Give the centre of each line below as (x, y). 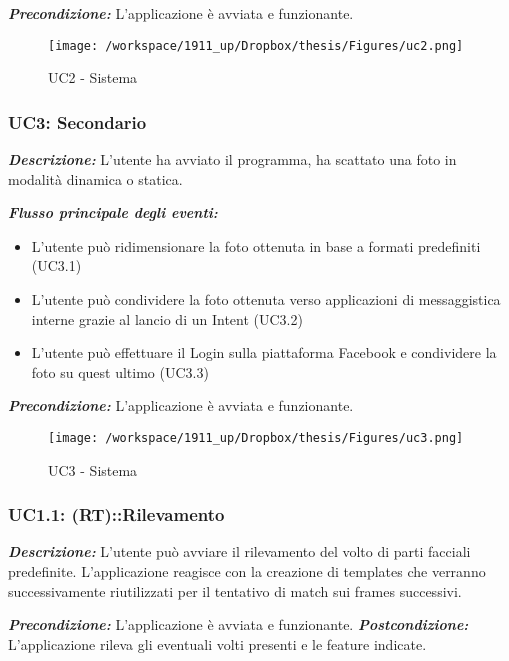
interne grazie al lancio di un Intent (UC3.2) (167, 318)
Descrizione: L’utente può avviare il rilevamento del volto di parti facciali (239, 551)
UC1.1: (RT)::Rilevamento (116, 514)
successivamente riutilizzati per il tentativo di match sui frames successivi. (235, 590)
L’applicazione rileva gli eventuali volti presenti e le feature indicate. (217, 643)
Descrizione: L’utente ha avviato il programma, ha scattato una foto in (232, 159)
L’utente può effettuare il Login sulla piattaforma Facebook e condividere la (264, 352)
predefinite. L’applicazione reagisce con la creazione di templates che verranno (247, 571)
